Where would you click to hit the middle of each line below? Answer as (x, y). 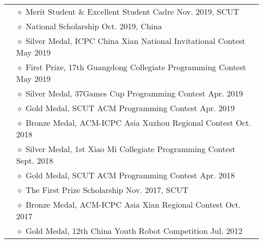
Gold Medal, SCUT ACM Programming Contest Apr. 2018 (130, 175)
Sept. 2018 (35, 160)
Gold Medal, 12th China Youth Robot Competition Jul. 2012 (134, 231)
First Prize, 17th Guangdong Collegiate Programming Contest (136, 67)
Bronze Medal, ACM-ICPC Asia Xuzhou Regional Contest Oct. (138, 123)
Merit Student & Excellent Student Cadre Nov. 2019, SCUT (132, 11)
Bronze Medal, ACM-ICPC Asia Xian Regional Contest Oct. (133, 204)
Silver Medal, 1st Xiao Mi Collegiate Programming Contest (130, 149)
